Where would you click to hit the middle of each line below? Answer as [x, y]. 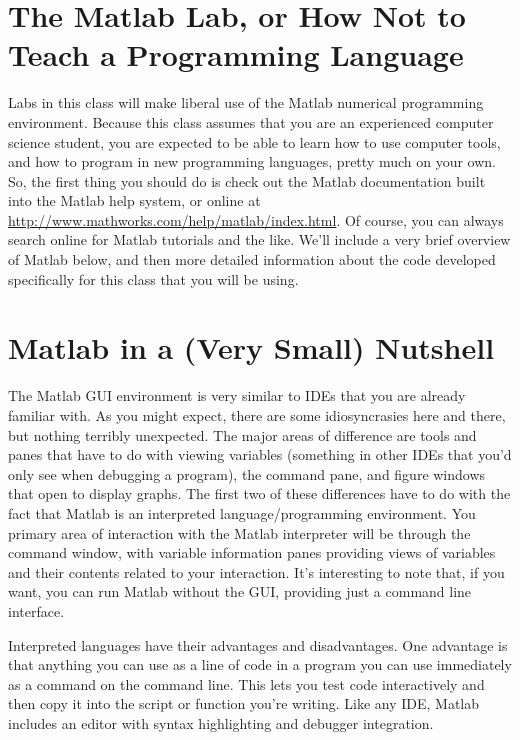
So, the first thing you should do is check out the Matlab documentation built [247, 180]
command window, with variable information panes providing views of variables [252, 552]
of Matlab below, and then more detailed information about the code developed [252, 259]
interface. [36, 610]
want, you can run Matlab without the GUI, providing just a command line [240, 591]
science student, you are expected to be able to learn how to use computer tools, [254, 141]
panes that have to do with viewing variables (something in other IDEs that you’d [260, 454]
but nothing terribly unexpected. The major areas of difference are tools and [242, 434]
